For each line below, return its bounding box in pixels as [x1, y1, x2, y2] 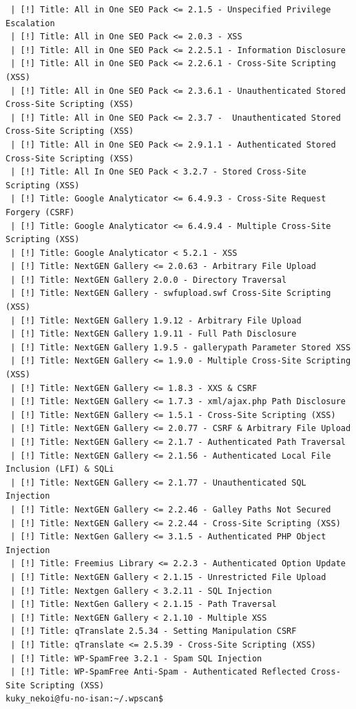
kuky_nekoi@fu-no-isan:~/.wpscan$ [6, 694, 164, 704]
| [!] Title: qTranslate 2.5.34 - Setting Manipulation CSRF [10, 626, 297, 637]
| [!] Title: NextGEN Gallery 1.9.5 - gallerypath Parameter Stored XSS [10, 342, 351, 352]
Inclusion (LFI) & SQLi [6, 464, 114, 475]
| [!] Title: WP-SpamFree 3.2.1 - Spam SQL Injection [10, 653, 262, 663]
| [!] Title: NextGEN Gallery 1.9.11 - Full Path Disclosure [10, 329, 297, 339]
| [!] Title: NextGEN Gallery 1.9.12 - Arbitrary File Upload [10, 315, 302, 326]
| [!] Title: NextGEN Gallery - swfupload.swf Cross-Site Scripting [10, 288, 331, 299]
